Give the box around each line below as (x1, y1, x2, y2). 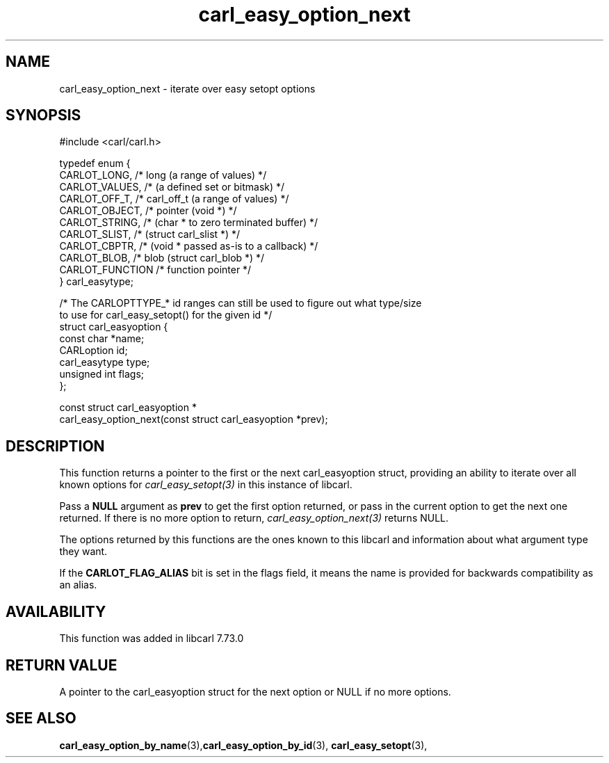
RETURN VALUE (6, 656, 117, 674)
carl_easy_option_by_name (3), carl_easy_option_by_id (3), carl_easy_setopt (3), (59, 739, 428, 751)
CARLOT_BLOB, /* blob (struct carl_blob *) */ (59, 252, 265, 264)
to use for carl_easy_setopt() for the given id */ (59, 309, 273, 321)
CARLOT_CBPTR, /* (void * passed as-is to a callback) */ (59, 240, 318, 252)
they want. (59, 545, 108, 558)
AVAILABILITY (6, 602, 106, 620)
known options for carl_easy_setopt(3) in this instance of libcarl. (59, 479, 352, 491)
